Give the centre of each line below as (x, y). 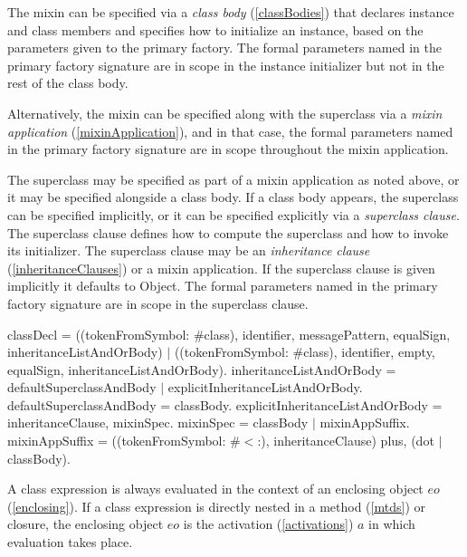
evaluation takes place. (70, 542)
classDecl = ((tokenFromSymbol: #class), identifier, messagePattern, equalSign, (229, 334)
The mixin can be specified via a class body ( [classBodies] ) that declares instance (231, 12)
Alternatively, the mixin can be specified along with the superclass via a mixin (225, 113)
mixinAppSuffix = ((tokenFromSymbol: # (124, 441)
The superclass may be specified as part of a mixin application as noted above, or (233, 179)
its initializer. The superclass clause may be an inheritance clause (189, 250)
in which (392, 524)
